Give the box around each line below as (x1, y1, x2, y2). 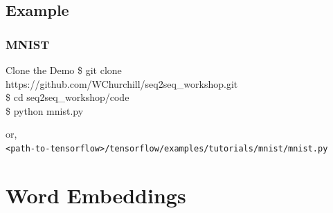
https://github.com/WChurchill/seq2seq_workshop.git (6, 76, 238, 91)
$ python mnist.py (6, 103, 84, 118)
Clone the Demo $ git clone (6, 63, 122, 77)
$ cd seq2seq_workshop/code (6, 90, 129, 104)
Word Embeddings (6, 180, 186, 209)
